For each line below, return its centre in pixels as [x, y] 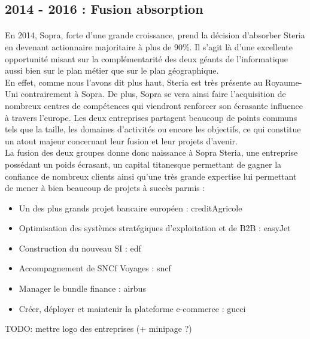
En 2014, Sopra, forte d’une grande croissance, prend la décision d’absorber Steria [155, 35]
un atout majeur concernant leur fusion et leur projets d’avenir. [121, 140]
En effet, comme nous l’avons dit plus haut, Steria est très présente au [134, 82]
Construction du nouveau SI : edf [80, 248]
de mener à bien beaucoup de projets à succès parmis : [105, 188]
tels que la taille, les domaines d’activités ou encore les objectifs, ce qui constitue [153, 129]
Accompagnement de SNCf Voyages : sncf [95, 268]
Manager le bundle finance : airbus [82, 288]
